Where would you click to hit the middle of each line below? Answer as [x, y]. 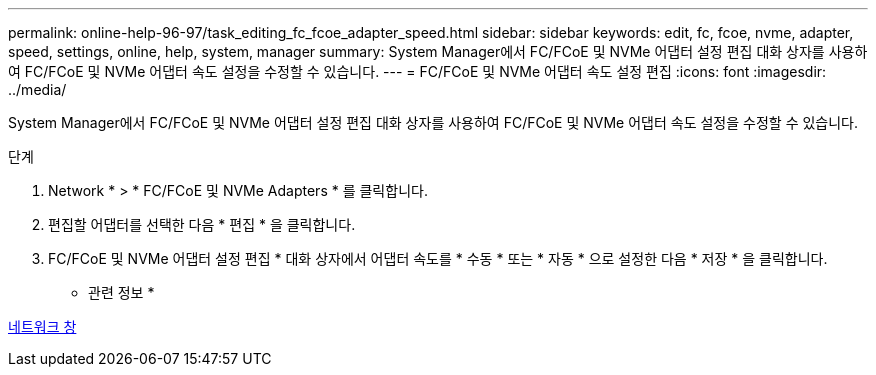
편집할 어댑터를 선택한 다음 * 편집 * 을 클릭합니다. [202, 224]
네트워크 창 [42, 326]
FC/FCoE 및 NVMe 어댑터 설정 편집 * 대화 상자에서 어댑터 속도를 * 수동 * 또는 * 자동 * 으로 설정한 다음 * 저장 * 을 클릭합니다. [438, 258]
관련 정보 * [121, 292]
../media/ [37, 89]
